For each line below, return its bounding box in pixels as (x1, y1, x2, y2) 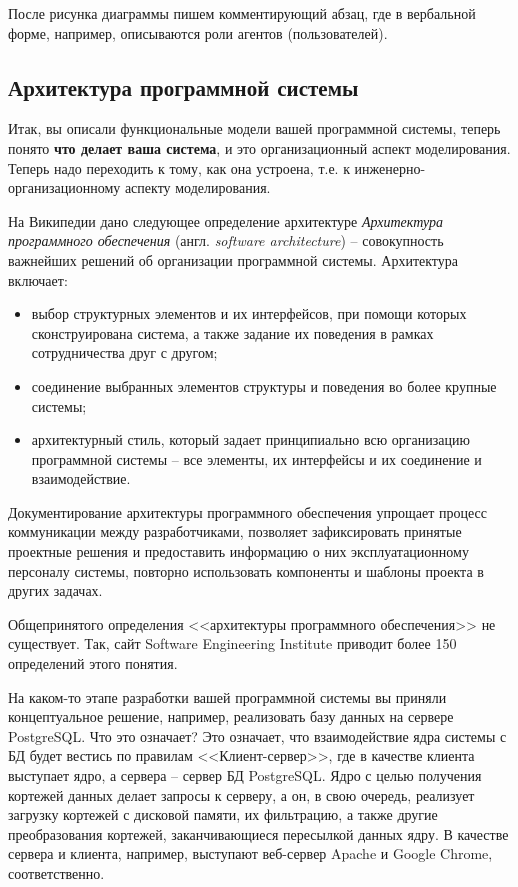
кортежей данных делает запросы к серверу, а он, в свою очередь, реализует (8, 784, 475, 805)
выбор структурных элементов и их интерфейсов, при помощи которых (31, 303, 467, 324)
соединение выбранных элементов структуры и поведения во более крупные (31, 375, 497, 396)
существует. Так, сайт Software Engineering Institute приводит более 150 (8, 633, 457, 654)
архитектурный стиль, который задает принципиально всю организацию (31, 429, 470, 450)
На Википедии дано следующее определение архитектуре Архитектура (8, 210, 443, 231)
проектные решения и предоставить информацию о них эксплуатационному (8, 541, 469, 562)
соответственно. (8, 862, 105, 883)
